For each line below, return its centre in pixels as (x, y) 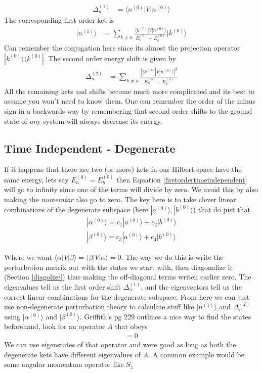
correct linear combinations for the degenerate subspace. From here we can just (127, 296)
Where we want (28, 257)
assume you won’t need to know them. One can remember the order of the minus (130, 101)
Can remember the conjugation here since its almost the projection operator (122, 48)
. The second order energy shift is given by (110, 58)
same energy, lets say (36, 179)
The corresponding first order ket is (59, 19)
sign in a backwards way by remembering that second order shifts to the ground (128, 111)
